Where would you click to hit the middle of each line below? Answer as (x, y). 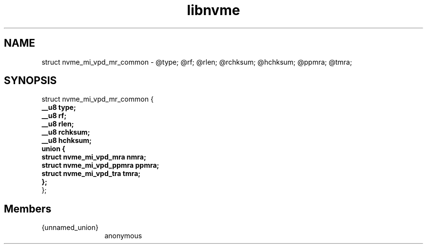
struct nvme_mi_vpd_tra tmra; (91, 174)
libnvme (213, 10)
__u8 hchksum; (67, 141)
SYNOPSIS (30, 81)
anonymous (123, 236)
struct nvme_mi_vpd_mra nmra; (94, 157)
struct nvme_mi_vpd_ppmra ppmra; (100, 165)
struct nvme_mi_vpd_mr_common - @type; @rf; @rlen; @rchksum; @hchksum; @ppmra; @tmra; (197, 62)
